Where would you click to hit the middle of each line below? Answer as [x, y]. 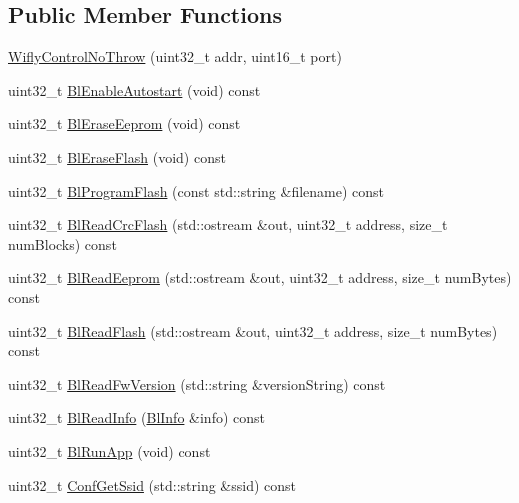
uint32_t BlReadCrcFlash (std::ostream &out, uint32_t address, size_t [228, 224]
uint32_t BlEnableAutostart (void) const [134, 89]
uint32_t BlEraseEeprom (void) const [124, 123]
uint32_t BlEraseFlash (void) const [117, 156]
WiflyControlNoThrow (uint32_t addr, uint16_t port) [175, 56]
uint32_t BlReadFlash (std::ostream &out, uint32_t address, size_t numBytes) [253, 330]
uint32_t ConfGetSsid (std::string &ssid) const [152, 484]
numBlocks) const [62, 243]
